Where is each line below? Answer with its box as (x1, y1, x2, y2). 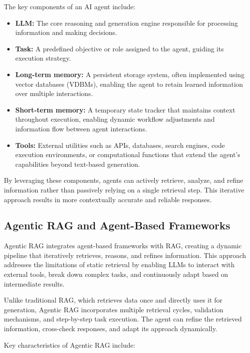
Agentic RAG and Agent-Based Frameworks (4, 218, 231, 233)
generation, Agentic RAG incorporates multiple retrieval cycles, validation (4, 304, 223, 314)
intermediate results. (4, 278, 65, 289)
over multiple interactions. (15, 88, 93, 98)
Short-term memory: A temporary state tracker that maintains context (15, 104, 235, 114)
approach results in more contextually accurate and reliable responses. (4, 194, 212, 204)
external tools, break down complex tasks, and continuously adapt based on (4, 269, 228, 279)
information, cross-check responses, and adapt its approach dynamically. (4, 323, 218, 334)
